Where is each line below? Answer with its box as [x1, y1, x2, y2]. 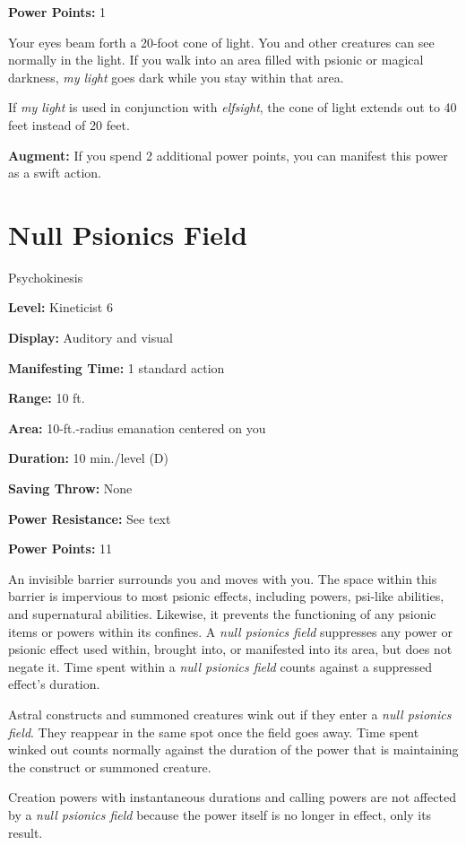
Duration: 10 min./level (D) [8, 449, 168, 467]
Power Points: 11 [8, 539, 113, 558]
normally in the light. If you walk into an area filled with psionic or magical [8, 50, 424, 69]
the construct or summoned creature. [8, 757, 211, 776]
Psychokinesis [8, 267, 83, 286]
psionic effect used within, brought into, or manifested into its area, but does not [8, 640, 453, 658]
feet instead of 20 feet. [8, 115, 130, 134]
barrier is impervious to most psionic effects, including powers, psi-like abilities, [8, 587, 444, 605]
